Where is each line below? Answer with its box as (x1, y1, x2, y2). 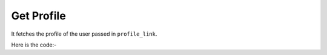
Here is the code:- (11, 41, 57, 48)
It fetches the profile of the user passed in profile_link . (11, 30, 157, 37)
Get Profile (11, 9, 66, 22)
